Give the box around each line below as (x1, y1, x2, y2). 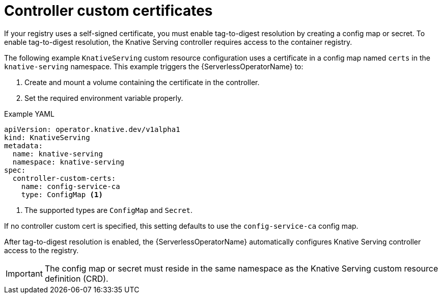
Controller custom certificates (4, 2, 213, 19)
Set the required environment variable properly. (24, 93, 183, 102)
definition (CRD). (44, 273, 108, 284)
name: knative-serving (12, 149, 103, 158)
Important (6, 268, 43, 279)
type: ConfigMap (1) (21, 190, 103, 199)
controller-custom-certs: (12, 174, 116, 182)
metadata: (4, 141, 43, 150)
